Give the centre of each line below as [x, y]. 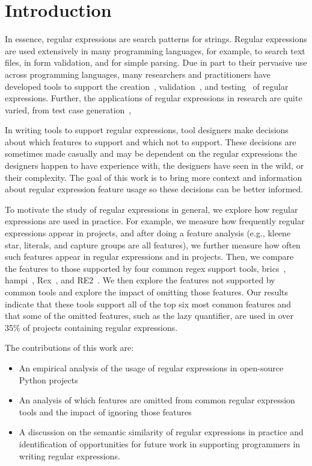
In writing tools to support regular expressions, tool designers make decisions [147, 130]
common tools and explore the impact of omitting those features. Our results [147, 292]
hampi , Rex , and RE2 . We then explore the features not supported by [140, 280]
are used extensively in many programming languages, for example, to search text [155, 50]
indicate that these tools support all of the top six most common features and [148, 304]
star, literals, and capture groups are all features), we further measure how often [153, 244]
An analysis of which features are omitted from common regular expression [157, 400]
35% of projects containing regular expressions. [91, 327]
